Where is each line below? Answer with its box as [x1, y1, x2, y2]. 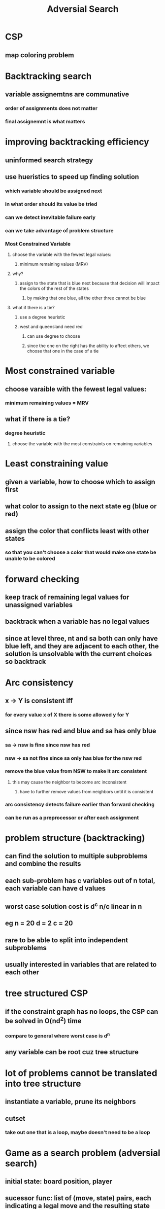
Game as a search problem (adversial [5, 1147, 161, 1158]
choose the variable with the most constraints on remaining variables [12, 441, 153, 447]
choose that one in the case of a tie [27, 348, 99, 354]
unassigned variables [5, 601, 73, 609]
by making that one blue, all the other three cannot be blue [27, 295, 146, 301]
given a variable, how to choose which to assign [5, 477, 156, 486]
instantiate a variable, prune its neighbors [5, 1098, 136, 1106]
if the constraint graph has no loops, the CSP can [5, 1007, 159, 1016]
